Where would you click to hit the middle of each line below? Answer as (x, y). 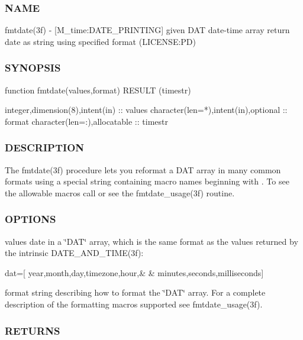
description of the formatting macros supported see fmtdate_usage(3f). (134, 304)
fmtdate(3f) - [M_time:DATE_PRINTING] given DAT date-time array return (147, 30)
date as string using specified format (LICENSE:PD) (100, 41)
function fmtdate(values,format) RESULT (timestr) (98, 90)
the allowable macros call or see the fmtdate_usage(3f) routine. (120, 192)
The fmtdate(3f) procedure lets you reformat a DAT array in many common (143, 169)
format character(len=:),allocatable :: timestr (86, 121)
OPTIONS (30, 219)
